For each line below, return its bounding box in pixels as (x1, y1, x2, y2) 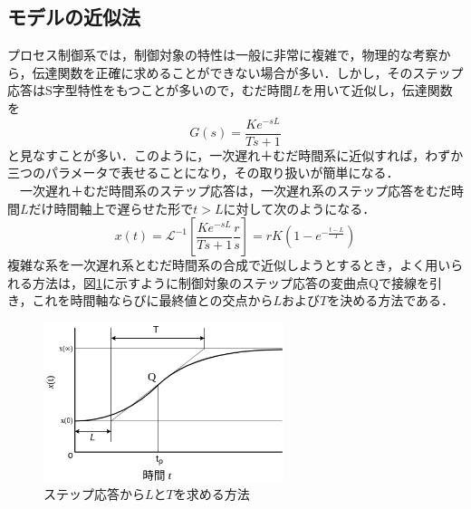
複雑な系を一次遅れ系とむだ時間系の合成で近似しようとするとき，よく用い (7, 255, 451, 274)
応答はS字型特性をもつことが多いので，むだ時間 (7, 81, 293, 100)
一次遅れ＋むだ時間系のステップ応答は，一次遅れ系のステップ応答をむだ (19, 180, 451, 199)
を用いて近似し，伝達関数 (301, 81, 453, 100)
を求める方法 (173, 485, 250, 504)
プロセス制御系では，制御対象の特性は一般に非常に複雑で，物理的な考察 (7, 45, 438, 64)
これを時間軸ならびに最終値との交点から (32, 291, 274, 310)
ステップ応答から (43, 485, 145, 504)
